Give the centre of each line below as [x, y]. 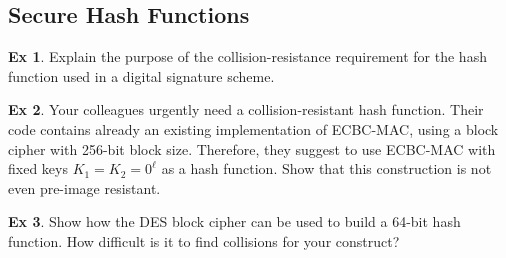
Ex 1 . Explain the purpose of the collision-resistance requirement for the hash [247, 56]
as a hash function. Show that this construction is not [326, 168]
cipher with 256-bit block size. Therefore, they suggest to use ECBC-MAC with [252, 148]
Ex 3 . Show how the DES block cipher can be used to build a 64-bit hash [234, 221]
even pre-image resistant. [84, 187]
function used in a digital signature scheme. [141, 75]
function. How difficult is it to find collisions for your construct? [204, 240]
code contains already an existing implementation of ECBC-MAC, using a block [253, 128]
